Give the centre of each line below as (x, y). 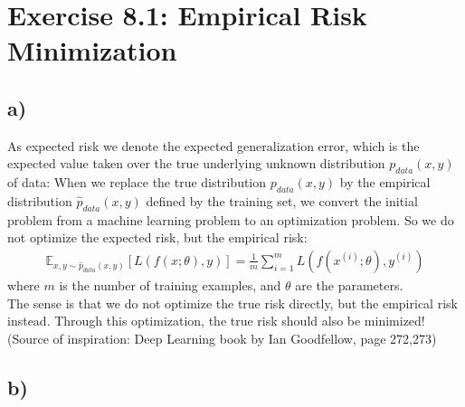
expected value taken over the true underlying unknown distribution (196, 163)
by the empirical (385, 182)
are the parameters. (349, 284)
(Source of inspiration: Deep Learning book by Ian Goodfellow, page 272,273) (222, 338)
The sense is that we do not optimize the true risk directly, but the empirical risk (232, 303)
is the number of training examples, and (170, 284)
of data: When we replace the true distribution (137, 182)
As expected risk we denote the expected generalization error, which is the (214, 145)
